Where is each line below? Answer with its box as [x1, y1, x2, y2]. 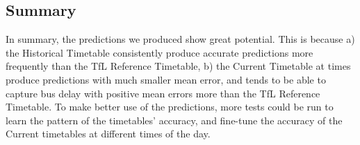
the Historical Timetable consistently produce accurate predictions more [6, 45, 313, 59]
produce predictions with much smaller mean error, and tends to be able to [6, 72, 326, 86]
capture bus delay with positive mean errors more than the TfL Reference [6, 86, 320, 100]
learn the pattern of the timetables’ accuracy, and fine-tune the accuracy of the [6, 113, 343, 127]
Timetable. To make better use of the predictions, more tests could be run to [6, 99, 334, 114]
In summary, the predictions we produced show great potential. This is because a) [6, 32, 355, 46]
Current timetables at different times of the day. [6, 126, 211, 141]
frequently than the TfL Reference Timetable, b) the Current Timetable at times [6, 59, 351, 73]
